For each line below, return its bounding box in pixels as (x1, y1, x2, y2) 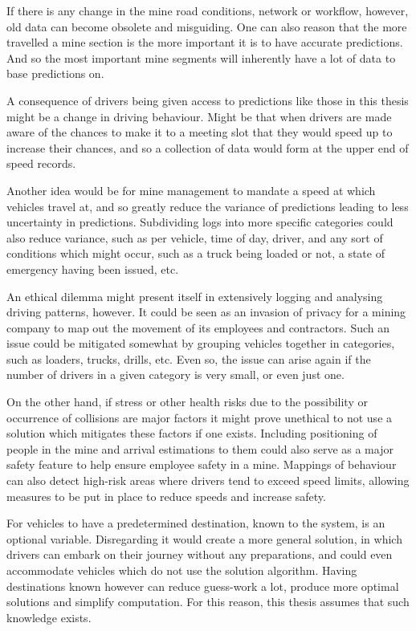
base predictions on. (6, 65, 104, 82)
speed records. (6, 155, 76, 172)
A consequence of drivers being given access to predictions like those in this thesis (6, 92, 409, 108)
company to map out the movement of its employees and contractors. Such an (6, 319, 390, 336)
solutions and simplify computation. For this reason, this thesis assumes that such (6, 593, 410, 610)
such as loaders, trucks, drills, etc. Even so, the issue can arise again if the (6, 350, 371, 367)
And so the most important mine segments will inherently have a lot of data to (6, 49, 396, 66)
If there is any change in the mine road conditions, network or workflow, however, (6, 2, 409, 18)
